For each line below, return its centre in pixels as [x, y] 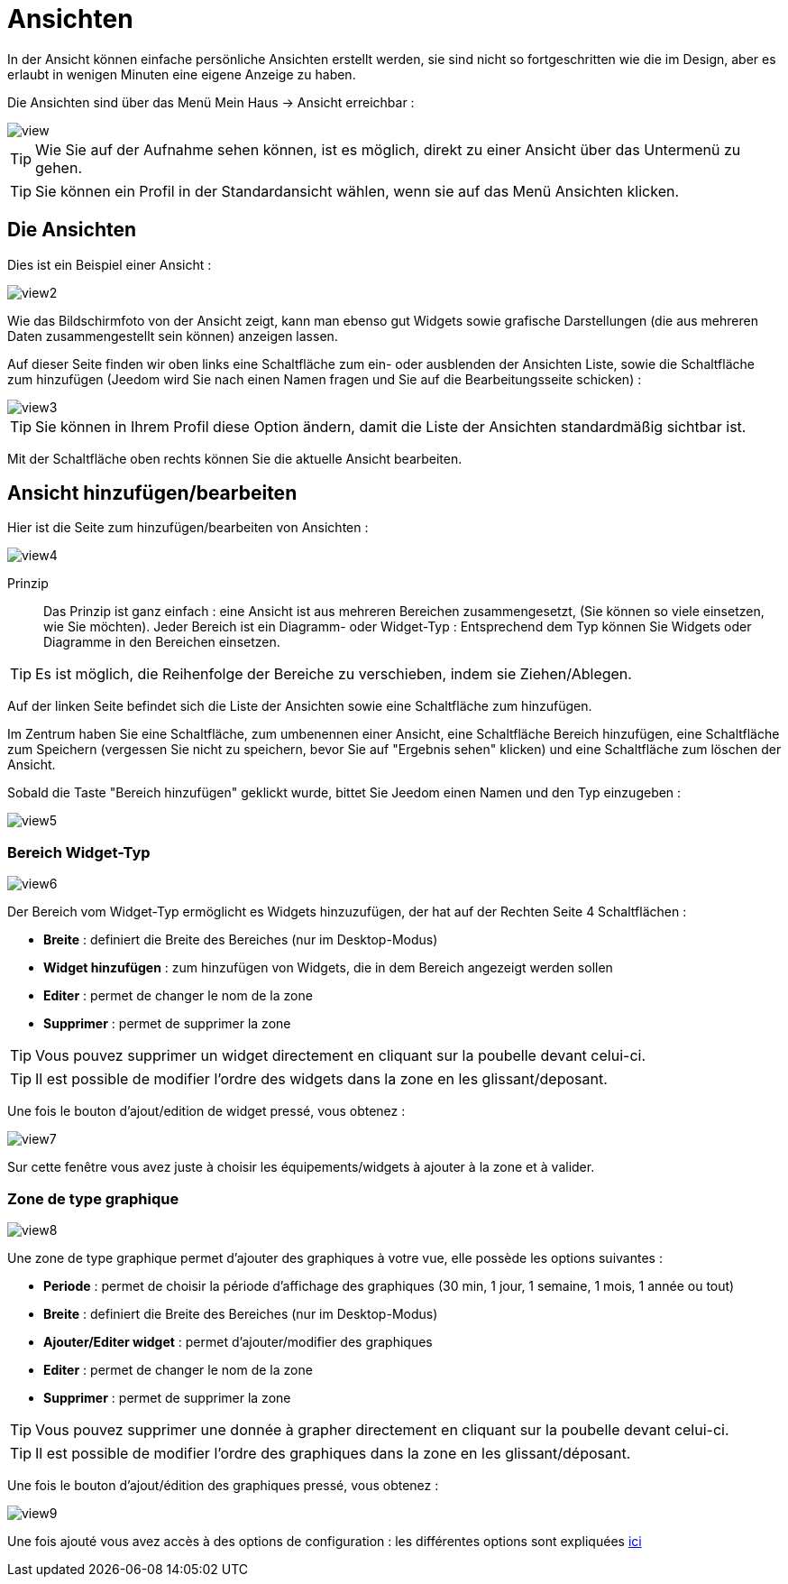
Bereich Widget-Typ [79, 852]
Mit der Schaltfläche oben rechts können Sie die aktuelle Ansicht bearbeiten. [235, 458]
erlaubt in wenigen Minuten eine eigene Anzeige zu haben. [182, 74]
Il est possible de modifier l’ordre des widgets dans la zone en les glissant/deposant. [321, 1079]
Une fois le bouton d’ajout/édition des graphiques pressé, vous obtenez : [223, 1485]
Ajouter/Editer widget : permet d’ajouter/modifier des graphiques [238, 1341]
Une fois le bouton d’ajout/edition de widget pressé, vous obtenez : [206, 1111]
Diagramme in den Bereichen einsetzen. [162, 642]
